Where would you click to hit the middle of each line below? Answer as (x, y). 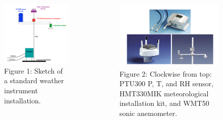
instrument (21, 90)
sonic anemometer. (148, 113)
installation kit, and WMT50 (164, 103)
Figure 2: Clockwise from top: (165, 73)
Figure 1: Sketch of (33, 70)
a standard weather (34, 80)
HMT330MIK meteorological (164, 93)
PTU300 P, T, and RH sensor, (166, 83)
